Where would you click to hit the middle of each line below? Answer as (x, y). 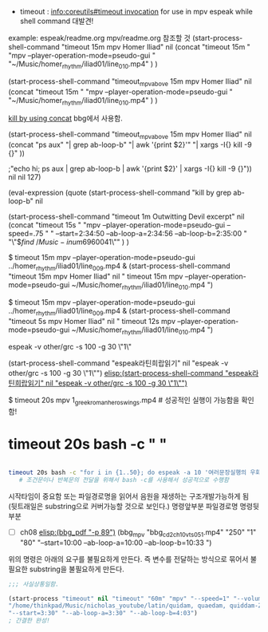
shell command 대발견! (57, 21)
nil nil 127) (25, 177)
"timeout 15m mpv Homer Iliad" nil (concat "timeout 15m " (156, 47)
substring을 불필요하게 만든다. (77, 569)
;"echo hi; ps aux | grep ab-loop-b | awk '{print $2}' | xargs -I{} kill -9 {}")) (130, 169)
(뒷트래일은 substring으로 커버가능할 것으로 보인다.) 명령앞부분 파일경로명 (123, 506)
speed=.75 (26, 234)
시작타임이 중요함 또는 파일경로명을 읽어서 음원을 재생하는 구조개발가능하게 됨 (129, 496)
